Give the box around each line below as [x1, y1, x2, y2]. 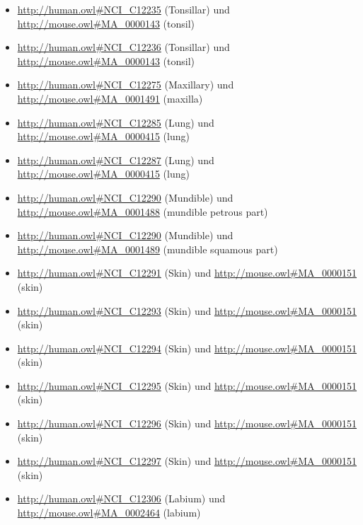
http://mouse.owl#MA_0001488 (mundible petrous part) [17, 204, 268, 219]
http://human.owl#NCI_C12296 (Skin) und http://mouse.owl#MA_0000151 [17, 416, 357, 431]
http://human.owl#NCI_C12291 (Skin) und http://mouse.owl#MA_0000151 [17, 265, 357, 280]
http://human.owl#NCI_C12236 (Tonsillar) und [17, 40, 230, 54]
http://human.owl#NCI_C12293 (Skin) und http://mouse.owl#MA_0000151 [17, 303, 357, 318]
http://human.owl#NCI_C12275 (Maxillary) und [17, 77, 234, 92]
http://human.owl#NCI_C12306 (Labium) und [17, 491, 226, 506]
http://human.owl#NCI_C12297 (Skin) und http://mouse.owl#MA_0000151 [17, 454, 357, 468]
